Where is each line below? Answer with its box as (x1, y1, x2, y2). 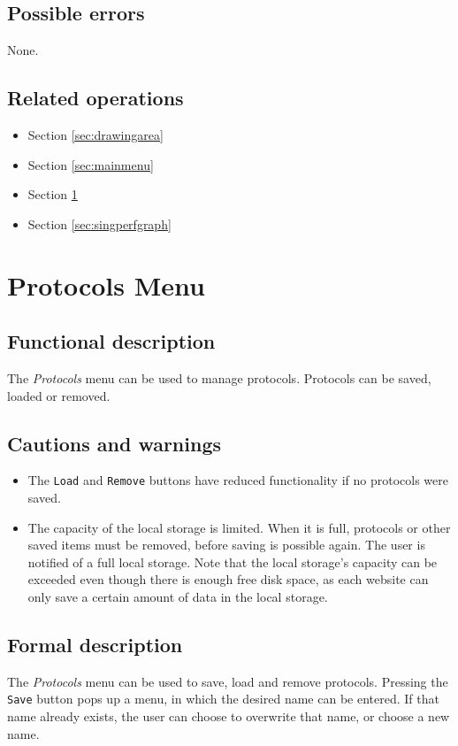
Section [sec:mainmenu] (27, 155, 154, 173)
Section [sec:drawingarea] (27, 126, 164, 143)
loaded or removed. (7, 386, 111, 404)
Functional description (7, 327, 216, 355)
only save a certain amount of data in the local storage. (27, 587, 328, 605)
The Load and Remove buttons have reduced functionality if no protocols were (27, 471, 448, 489)
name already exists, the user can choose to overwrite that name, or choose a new (7, 707, 450, 726)
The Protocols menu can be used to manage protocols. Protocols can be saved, (7, 368, 431, 387)
